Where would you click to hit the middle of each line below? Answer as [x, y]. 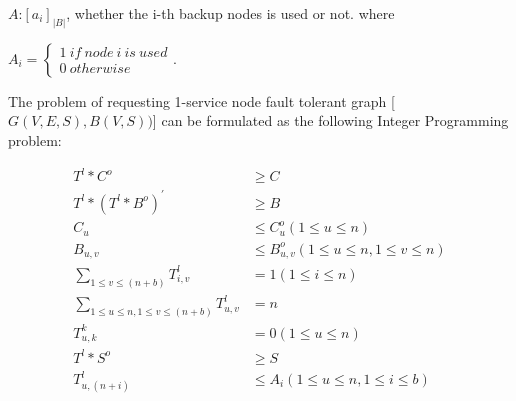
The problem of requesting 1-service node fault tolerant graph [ [201, 100]
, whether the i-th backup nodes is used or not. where [230, 13]
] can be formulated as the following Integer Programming [330, 120]
